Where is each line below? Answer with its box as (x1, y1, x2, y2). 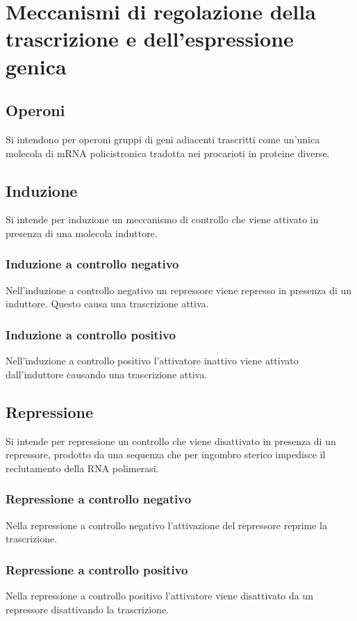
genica (6, 51, 67, 80)
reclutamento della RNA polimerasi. (6, 460, 159, 475)
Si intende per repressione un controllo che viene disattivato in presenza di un (6, 433, 336, 448)
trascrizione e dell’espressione (6, 24, 294, 53)
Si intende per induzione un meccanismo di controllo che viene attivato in (6, 212, 319, 227)
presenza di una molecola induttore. (6, 225, 158, 240)
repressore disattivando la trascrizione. (6, 602, 169, 616)
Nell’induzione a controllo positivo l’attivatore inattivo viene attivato (6, 353, 299, 368)
